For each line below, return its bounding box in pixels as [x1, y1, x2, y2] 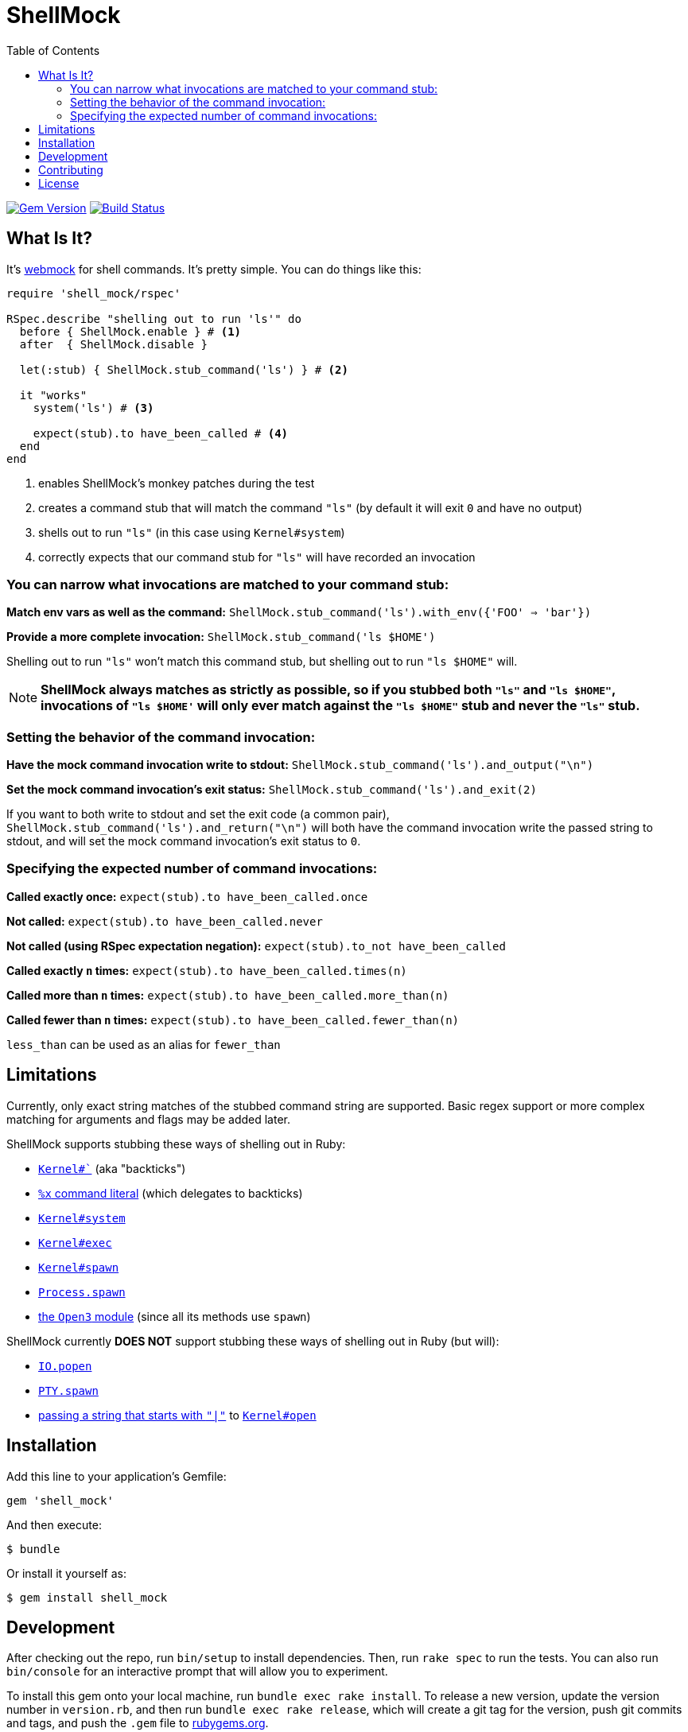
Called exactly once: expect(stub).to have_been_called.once [6, 889, 368, 903]
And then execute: [6, 1517, 102, 1532]
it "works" [19, 388, 87, 402]
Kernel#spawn [38, 1260, 119, 1274]
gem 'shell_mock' [6, 1493, 114, 1507]
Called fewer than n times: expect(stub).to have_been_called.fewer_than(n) [6, 1012, 460, 1027]
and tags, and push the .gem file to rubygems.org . [6, 1716, 269, 1730]
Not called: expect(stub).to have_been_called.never [6, 914, 323, 928]
